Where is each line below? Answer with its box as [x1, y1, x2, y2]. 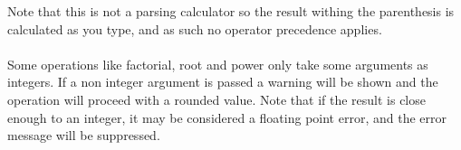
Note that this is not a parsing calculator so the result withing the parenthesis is [7, 2, 455, 20]
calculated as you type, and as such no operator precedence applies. [7, 19, 382, 38]
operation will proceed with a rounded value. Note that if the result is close [7, 89, 426, 108]
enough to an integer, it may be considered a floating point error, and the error [7, 108, 447, 127]
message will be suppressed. [7, 126, 160, 145]
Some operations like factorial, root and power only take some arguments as [7, 54, 428, 73]
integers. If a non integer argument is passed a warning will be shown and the [7, 72, 438, 91]
